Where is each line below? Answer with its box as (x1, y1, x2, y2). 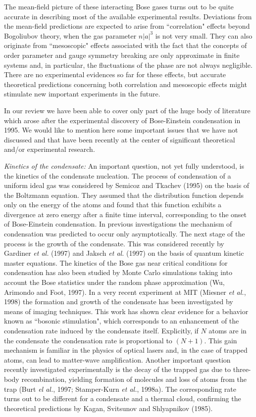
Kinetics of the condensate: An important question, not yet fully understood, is (4, 160, 245, 171)
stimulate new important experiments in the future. (4, 89, 160, 99)
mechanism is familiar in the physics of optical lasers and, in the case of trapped (4, 345, 248, 355)
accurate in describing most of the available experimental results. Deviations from (4, 11, 252, 21)
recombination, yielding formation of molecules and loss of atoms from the (21, 373, 247, 384)
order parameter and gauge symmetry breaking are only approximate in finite (4, 49, 240, 60)
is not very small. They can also (155, 30, 253, 41)
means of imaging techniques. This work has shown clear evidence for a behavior (4, 306, 249, 316)
